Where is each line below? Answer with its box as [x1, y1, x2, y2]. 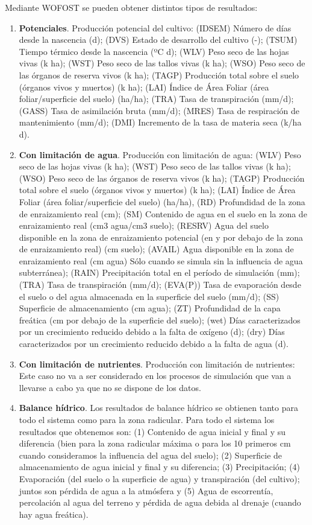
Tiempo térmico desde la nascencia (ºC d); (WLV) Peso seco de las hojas [19, 45, 289, 57]
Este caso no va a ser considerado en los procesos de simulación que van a [19, 369, 292, 382]
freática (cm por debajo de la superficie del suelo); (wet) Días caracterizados [19, 313, 301, 326]
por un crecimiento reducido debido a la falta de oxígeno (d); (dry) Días [19, 325, 285, 338]
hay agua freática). [19, 507, 89, 520]
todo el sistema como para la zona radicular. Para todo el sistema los [19, 413, 275, 425]
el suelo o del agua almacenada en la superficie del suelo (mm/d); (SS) [19, 290, 279, 302]
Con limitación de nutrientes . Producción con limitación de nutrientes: [19, 357, 295, 370]
